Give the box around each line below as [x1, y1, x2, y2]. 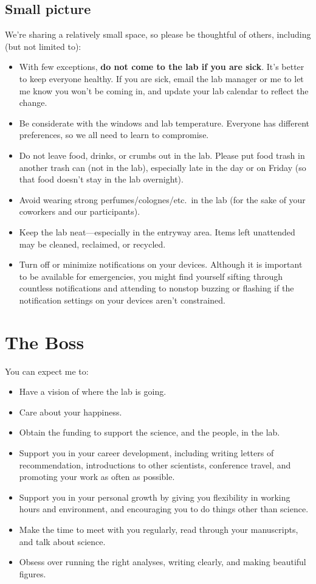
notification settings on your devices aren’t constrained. [19, 293, 225, 306]
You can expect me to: [5, 364, 89, 377]
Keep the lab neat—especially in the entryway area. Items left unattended [19, 225, 295, 238]
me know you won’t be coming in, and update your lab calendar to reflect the [19, 84, 309, 97]
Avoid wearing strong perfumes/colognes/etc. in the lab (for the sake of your [19, 193, 306, 206]
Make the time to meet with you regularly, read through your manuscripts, [19, 523, 298, 535]
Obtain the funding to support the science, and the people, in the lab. [19, 426, 280, 439]
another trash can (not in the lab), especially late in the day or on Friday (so [19, 161, 306, 173]
